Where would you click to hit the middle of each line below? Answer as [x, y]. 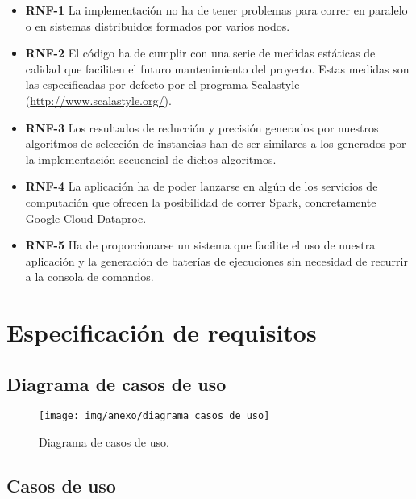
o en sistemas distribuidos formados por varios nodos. [158, 25]
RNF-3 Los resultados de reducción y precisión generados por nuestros [202, 127]
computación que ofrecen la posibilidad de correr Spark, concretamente [201, 201]
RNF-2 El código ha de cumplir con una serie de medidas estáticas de [200, 53]
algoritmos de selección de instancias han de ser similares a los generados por [216, 143]
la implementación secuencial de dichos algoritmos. [151, 159]
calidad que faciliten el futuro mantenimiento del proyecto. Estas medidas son [217, 68]
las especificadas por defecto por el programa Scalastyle [162, 84]
